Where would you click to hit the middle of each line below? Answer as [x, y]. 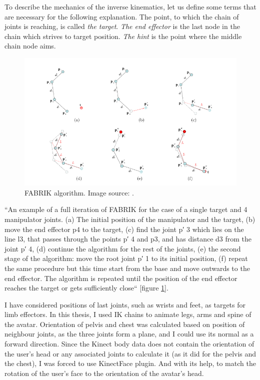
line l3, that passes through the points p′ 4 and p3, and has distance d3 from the [128, 239]
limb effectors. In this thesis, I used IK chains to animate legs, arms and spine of [128, 314]
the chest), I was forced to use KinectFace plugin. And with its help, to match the [130, 363]
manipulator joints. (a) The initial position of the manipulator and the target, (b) [130, 219]
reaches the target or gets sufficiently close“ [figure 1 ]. [86, 288]
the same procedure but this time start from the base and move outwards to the [127, 268]
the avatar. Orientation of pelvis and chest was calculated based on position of [125, 324]
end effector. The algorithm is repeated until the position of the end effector [121, 278]
